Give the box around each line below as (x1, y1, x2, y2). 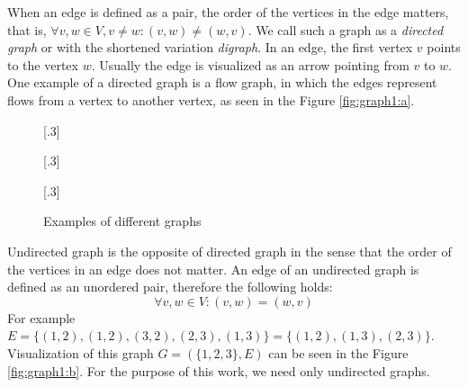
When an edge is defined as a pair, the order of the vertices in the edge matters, (7, 3, 449, 21)
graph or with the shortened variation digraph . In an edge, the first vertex (7, 38, 413, 57)
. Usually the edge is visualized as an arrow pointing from (91, 55, 409, 74)
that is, (7, 20, 47, 39)
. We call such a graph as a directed (247, 20, 444, 39)
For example (7, 308, 76, 327)
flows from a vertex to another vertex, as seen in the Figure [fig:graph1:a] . (7, 90, 415, 109)
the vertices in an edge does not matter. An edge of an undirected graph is (7, 259, 419, 278)
